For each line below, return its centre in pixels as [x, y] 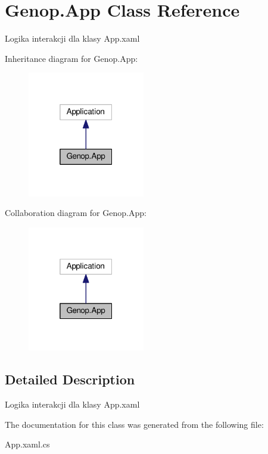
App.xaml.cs [27, 444]
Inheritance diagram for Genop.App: [71, 58]
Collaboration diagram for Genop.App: [76, 213]
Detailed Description [70, 379]
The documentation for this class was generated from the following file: [134, 424]
